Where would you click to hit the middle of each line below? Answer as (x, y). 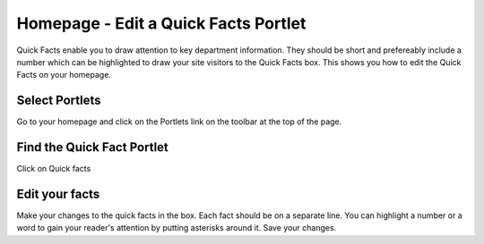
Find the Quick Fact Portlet (93, 147)
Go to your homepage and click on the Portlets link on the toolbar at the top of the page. (179, 122)
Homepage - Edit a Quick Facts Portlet (161, 23)
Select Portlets (59, 101)
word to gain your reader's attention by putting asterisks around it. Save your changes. (177, 228)
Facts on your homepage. (64, 75)
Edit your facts (58, 194)
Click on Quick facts (54, 169)
